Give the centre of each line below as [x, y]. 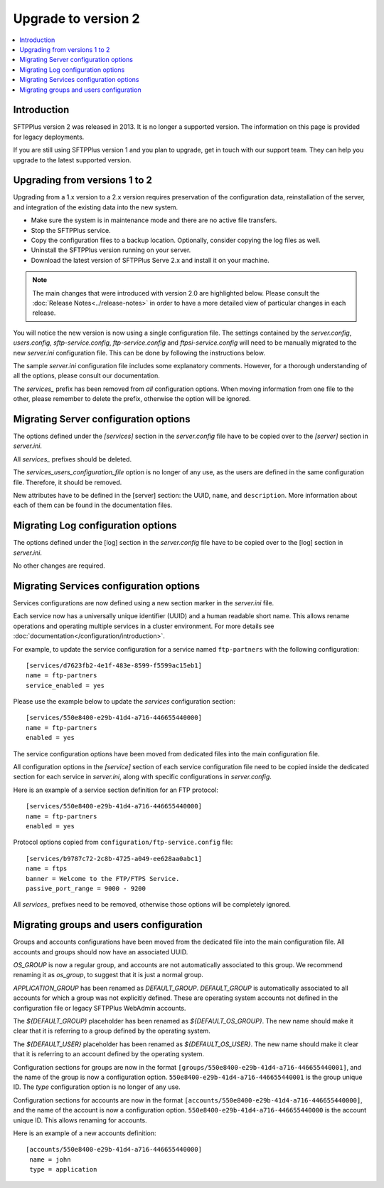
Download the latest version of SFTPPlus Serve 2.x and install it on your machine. [150, 260]
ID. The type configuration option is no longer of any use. [97, 1087]
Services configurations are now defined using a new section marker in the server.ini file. [144, 603]
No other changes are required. [59, 566]
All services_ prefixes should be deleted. [72, 459]
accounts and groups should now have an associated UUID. [101, 952]
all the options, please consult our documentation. [86, 376]
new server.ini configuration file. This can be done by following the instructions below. [139, 353]
